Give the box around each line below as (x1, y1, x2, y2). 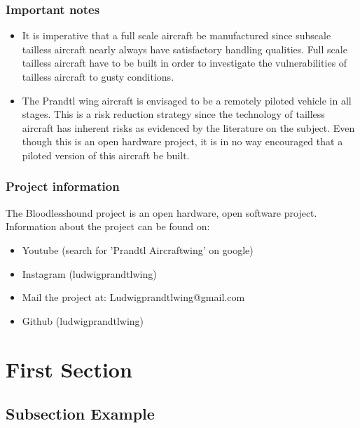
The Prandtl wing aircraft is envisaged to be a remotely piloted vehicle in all (22, 93, 352, 107)
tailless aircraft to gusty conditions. (22, 69, 174, 83)
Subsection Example (6, 403, 155, 424)
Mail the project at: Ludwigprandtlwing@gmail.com (22, 290, 245, 305)
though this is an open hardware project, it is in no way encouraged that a (22, 134, 343, 149)
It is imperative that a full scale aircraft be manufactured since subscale (22, 28, 331, 43)
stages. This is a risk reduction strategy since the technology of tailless (22, 107, 325, 121)
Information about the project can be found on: (6, 219, 210, 234)
